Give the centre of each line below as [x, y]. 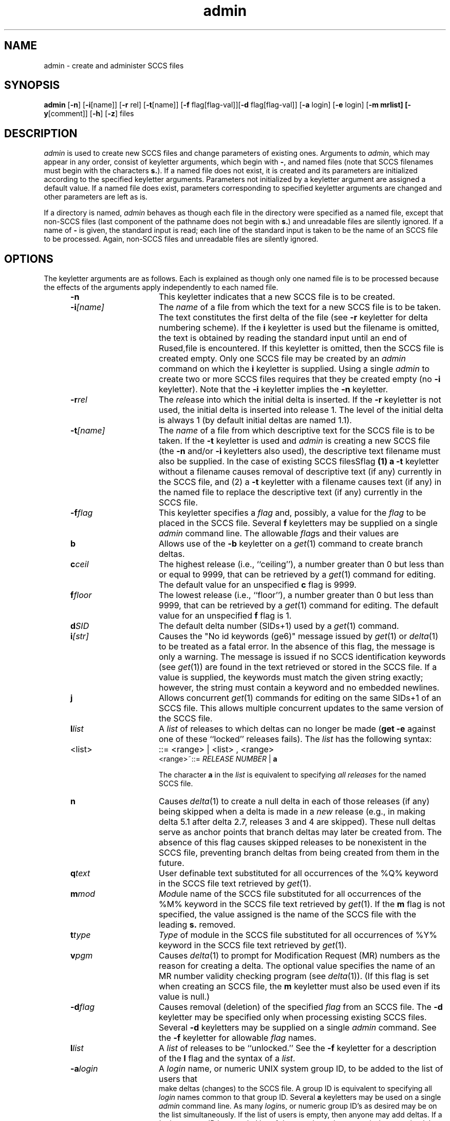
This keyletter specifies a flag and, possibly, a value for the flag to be [292, 513]
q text [80, 873]
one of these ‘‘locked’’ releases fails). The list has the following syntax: [295, 739]
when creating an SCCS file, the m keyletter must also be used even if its [299, 987]
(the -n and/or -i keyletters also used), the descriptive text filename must [299, 451]
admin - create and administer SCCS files [114, 65]
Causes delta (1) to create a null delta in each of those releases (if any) [294, 801]
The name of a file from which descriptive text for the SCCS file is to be [297, 431]
